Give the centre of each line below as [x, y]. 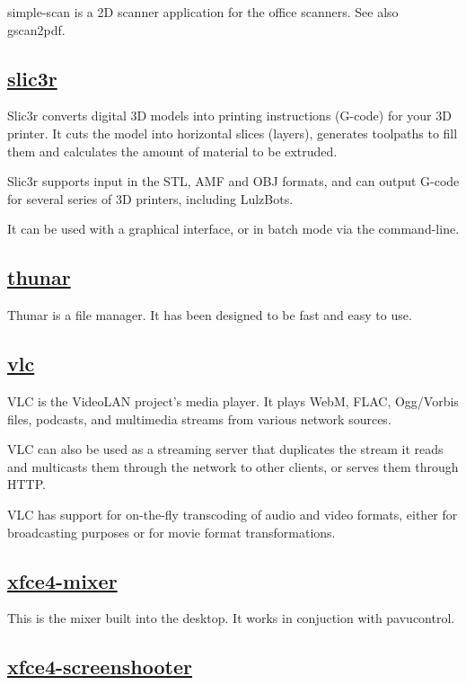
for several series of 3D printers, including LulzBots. [150, 198]
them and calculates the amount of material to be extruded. [172, 151]
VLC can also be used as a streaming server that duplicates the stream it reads [225, 449]
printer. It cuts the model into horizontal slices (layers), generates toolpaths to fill [233, 133]
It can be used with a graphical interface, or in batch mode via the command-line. [233, 229]
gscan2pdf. [36, 29]
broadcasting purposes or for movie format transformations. [171, 532]
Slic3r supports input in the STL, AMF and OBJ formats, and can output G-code [233, 181]
